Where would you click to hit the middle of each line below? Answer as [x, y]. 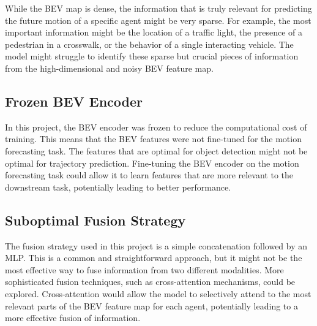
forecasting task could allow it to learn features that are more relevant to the [149, 175]
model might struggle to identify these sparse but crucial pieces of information [152, 56]
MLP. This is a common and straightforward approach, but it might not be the [154, 258]
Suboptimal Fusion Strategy [95, 220]
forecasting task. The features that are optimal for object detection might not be [156, 150]
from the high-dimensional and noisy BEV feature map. [109, 68]
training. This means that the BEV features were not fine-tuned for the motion [153, 139]
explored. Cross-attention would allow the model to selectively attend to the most [158, 293]
